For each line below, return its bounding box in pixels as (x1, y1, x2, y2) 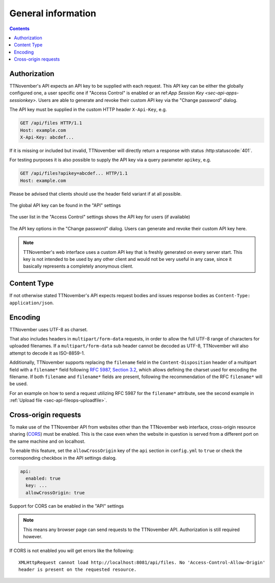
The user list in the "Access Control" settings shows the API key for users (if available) (9, 214, 190, 220)
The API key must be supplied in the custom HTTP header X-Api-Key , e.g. (9, 107, 167, 113)
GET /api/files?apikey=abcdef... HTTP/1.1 (20, 171, 128, 176)
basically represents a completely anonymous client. (23, 263, 133, 270)
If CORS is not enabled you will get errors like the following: (9, 548, 134, 554)
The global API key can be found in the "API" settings (9, 202, 121, 208)
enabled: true (25, 475, 61, 481)
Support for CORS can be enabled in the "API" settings (9, 502, 124, 509)
